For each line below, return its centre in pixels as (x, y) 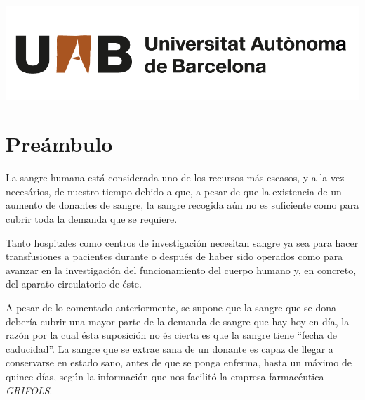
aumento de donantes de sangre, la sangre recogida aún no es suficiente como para (182, 205)
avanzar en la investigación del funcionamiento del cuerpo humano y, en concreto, (181, 270)
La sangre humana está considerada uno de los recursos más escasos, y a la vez (175, 178)
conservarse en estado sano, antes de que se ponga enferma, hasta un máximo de (179, 362)
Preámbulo (59, 144)
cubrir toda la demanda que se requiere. (92, 219)
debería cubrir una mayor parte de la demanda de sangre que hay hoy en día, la (178, 321)
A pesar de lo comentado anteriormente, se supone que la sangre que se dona (171, 308)
